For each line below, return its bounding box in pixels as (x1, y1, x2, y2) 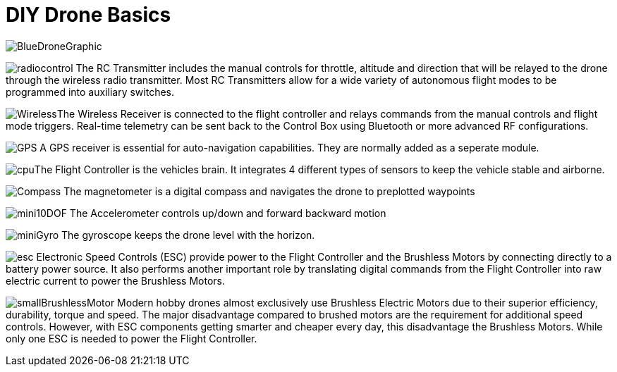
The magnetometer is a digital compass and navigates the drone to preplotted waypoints (63, 185, 475, 197)
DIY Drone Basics (6, 3, 171, 27)
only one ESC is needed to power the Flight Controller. (6, 332, 257, 345)
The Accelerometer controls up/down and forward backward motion (69, 206, 386, 219)
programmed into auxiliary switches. (6, 85, 175, 98)
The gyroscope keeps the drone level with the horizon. (61, 228, 315, 241)
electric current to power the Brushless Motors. (6, 274, 226, 287)
